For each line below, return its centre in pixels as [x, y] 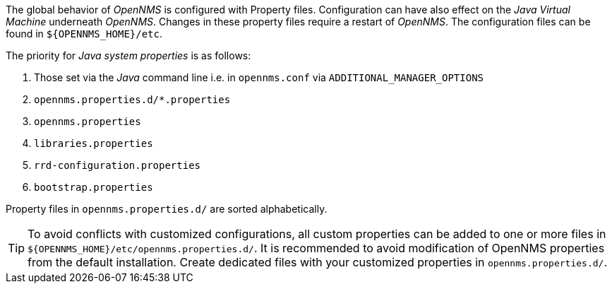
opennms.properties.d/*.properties [132, 100]
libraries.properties [94, 143]
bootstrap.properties [94, 187]
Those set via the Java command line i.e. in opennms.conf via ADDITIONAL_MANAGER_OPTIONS [259, 77]
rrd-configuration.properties [118, 165]
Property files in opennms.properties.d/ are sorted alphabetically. [167, 209]
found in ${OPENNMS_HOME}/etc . [84, 34]
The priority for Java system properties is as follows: [128, 55]
